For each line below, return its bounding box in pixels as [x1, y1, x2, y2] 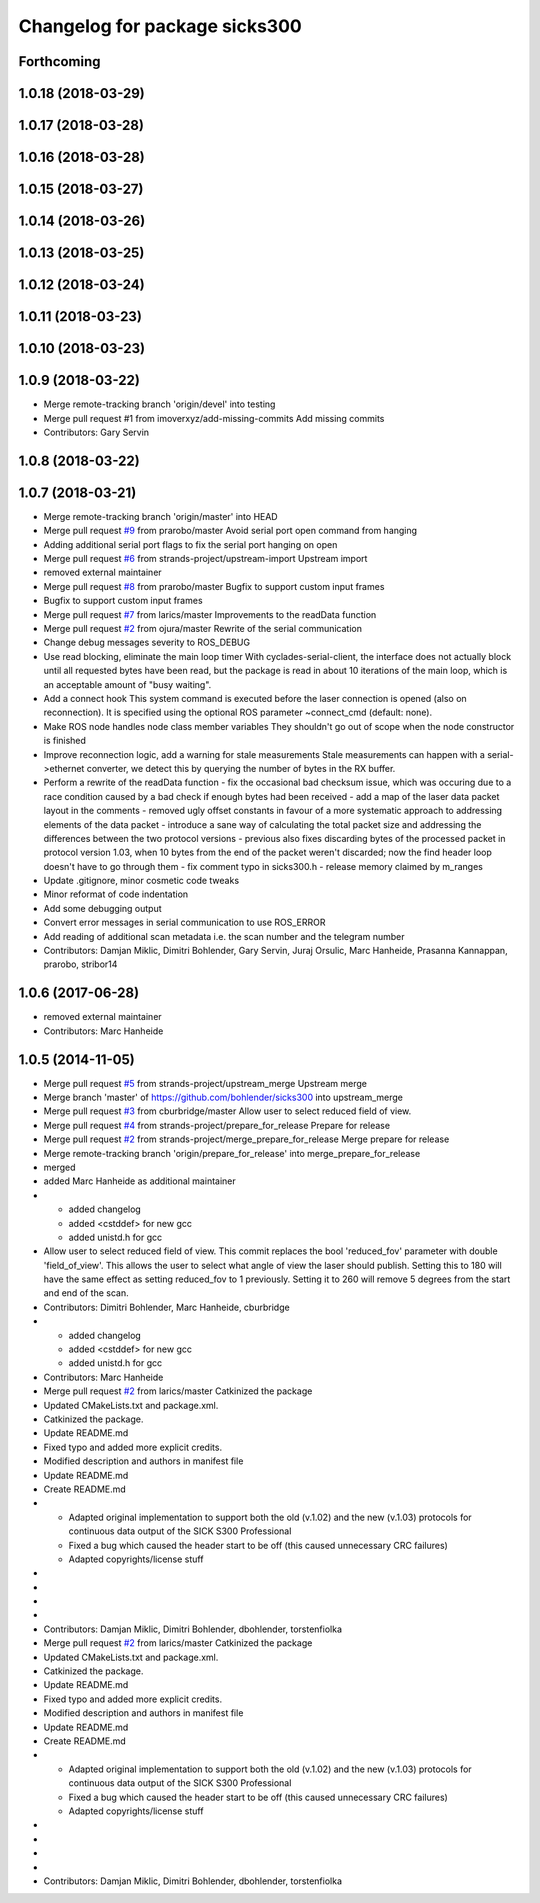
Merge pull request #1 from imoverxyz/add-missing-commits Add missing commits [43, 412, 385, 424]
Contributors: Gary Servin [43, 426, 150, 438]
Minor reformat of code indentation [43, 888, 189, 900]
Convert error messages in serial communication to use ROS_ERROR [43, 916, 326, 929]
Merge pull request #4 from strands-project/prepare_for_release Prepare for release [43, 1119, 390, 1131]
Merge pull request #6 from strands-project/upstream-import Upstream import [43, 553, 368, 565]
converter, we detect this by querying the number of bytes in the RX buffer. [86, 762, 396, 774]
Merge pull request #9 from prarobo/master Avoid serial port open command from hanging [43, 525, 418, 537]
